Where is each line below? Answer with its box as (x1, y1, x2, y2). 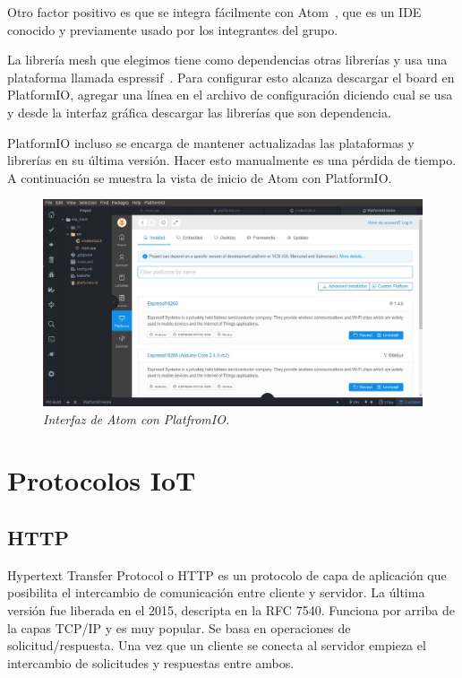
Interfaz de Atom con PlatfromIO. (43, 409, 230, 428)
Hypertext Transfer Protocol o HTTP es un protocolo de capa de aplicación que (7, 565, 447, 584)
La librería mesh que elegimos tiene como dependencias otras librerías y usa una (7, 50, 448, 69)
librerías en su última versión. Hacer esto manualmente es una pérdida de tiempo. (7, 151, 457, 169)
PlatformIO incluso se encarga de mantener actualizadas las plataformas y (7, 133, 415, 152)
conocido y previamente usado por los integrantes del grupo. (7, 20, 338, 39)
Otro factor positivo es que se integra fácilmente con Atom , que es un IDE (7, 3, 422, 21)
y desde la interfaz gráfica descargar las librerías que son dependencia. (7, 102, 391, 121)
